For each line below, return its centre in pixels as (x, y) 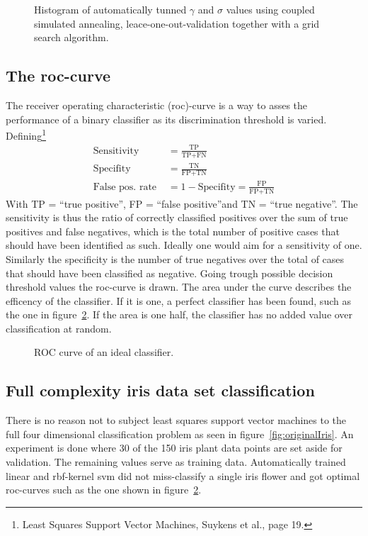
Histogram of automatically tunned (110, 9)
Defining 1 (26, 134)
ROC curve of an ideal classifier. (104, 352)
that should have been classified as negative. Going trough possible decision (169, 273)
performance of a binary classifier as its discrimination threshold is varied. (166, 119)
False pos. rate (125, 187)
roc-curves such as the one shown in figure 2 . (104, 490)
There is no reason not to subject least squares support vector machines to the (176, 420)
